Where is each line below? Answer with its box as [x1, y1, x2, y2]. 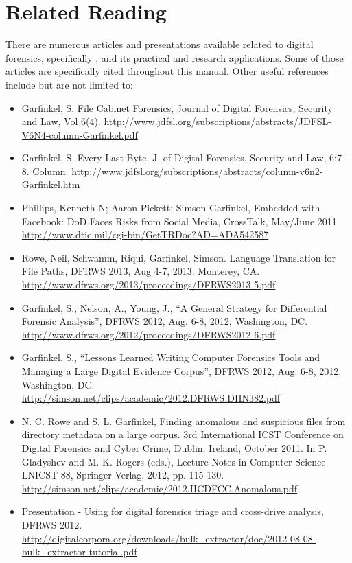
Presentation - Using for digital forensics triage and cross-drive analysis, [21, 504, 324, 518]
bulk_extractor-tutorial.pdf [21, 544, 137, 559]
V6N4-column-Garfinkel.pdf [21, 127, 138, 141]
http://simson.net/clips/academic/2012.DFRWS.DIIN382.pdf [21, 391, 281, 405]
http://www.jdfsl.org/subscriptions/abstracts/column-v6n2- [71, 163, 323, 178]
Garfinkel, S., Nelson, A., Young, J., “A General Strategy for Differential [21, 300, 327, 314]
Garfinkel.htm [21, 177, 80, 192]
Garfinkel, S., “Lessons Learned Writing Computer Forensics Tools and [21, 350, 320, 365]
